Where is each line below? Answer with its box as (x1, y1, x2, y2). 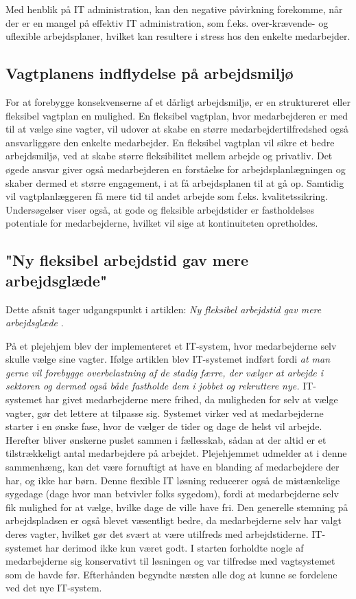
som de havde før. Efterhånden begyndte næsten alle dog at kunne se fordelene (5, 567, 337, 581)
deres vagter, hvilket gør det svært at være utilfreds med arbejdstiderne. (5, 527, 309, 541)
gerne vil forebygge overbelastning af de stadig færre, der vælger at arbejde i (5, 365, 324, 379)
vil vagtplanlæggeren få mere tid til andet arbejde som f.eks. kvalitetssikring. (5, 189, 329, 203)
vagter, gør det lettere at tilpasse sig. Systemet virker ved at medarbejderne (5, 405, 324, 420)
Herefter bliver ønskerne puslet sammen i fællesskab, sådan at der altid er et (5, 432, 327, 447)
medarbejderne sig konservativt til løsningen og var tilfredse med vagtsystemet (5, 554, 335, 568)
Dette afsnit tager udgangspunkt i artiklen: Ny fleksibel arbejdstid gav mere (5, 302, 322, 316)
